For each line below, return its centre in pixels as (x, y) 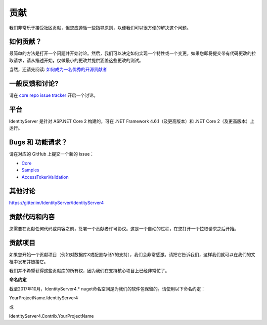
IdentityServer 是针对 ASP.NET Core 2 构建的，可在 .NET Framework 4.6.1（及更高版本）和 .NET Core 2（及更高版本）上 (132, 122)
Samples (30, 170)
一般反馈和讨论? (34, 84)
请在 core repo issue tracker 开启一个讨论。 (54, 95)
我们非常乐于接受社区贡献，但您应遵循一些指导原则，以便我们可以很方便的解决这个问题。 (100, 28)
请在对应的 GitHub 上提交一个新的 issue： (52, 154)
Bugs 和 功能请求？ (38, 142)
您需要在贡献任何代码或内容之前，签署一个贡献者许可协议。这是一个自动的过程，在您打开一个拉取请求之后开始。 (124, 229)
